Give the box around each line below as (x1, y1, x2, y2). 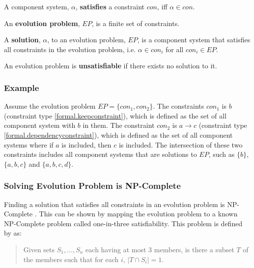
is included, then (61, 139, 112, 149)
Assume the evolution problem (4, 101, 96, 111)
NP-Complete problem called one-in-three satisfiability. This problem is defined (4, 218, 243, 228)
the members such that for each (23, 254, 119, 264)
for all (166, 44, 184, 54)
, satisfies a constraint (76, 1, 145, 11)
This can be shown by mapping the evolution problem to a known (39, 208, 238, 219)
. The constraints (153, 101, 204, 111)
